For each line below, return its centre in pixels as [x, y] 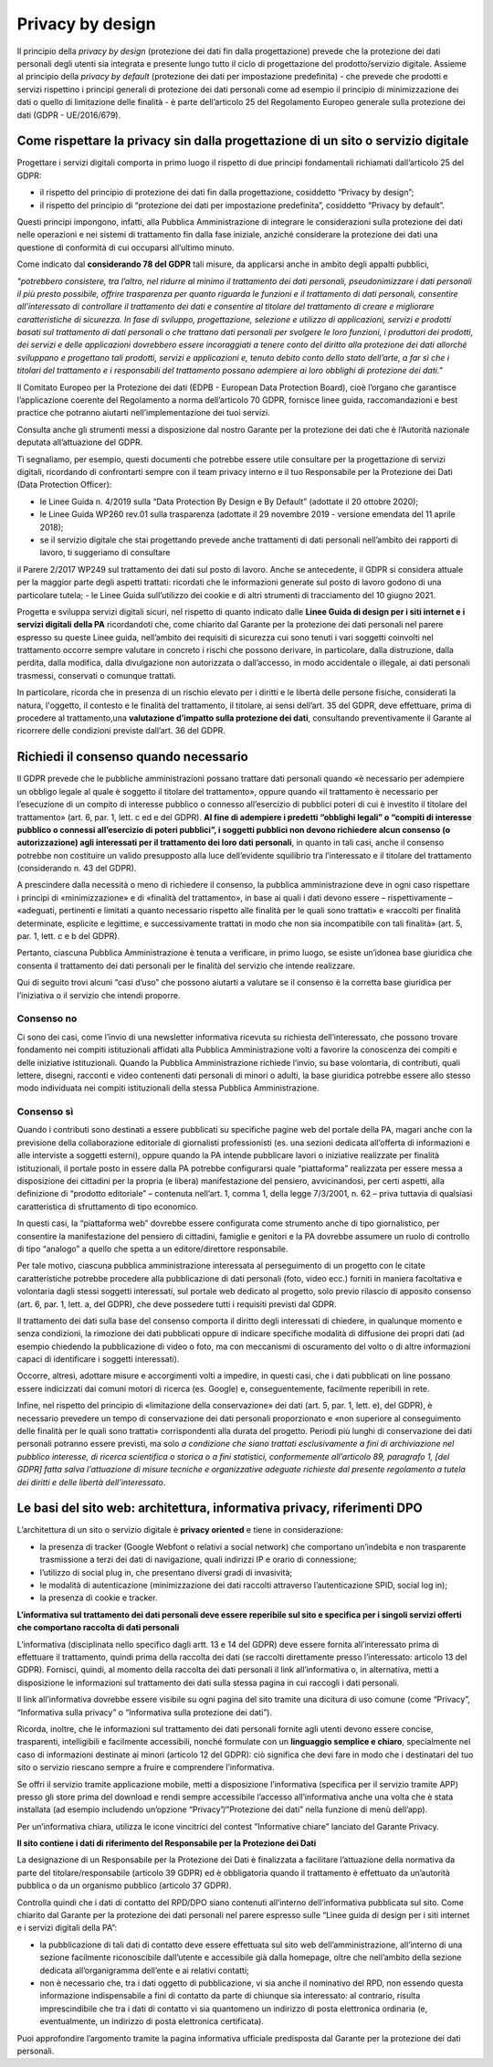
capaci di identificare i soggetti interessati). [98, 1359]
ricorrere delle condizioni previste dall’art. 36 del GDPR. [121, 731]
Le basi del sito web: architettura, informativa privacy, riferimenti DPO [220, 1508]
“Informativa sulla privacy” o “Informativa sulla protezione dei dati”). [145, 1712]
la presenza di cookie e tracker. [99, 1598]
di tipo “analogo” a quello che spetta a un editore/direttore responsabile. [152, 1249]
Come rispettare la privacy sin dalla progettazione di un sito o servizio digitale [243, 141]
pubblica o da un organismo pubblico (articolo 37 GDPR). [124, 1885]
